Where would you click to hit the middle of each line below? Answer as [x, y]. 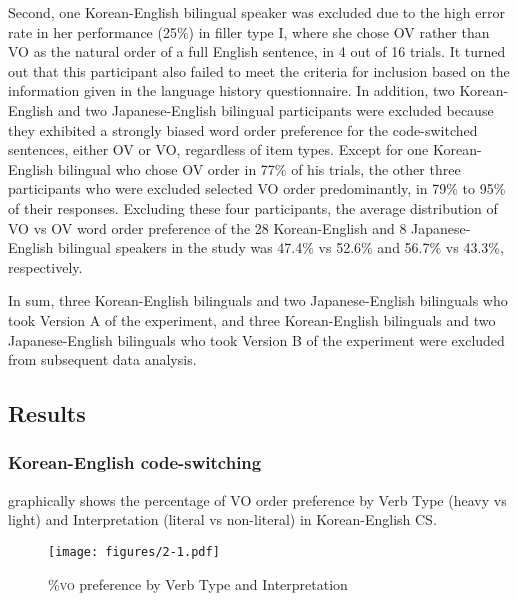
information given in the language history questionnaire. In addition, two [231, 90]
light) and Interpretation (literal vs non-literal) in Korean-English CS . [222, 519]
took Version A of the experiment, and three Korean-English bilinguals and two [252, 319]
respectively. [45, 266]
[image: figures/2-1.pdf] [134, 551]
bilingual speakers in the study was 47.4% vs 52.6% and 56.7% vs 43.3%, [281, 247]
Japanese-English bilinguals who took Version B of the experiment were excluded [256, 339]
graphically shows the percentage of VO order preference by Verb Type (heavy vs [257, 499]
